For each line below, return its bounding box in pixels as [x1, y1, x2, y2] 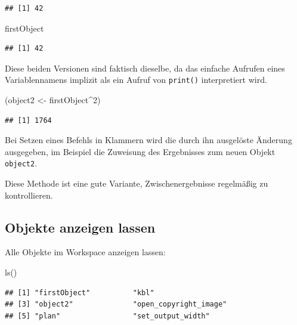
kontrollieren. [5, 188, 53, 201]
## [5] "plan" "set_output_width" [5, 311, 210, 320]
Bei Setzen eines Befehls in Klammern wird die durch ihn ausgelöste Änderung [5, 134, 292, 146]
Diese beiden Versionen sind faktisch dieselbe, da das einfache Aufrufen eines [5, 61, 285, 74]
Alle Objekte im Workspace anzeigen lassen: [5, 246, 166, 258]
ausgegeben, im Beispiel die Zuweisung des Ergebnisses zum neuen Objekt [5, 145, 276, 157]
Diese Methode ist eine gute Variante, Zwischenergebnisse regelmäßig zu [5, 177, 268, 190]
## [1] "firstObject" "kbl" [5, 288, 154, 297]
